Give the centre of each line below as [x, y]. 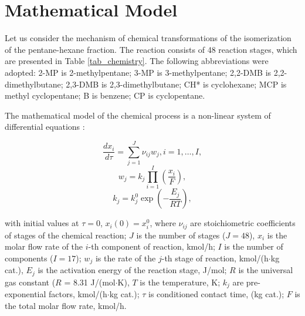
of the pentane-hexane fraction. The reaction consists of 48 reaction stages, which [151, 49]
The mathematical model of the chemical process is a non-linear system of [138, 115]
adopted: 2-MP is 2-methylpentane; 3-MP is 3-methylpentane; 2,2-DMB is [138, 72]
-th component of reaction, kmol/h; [152, 246]
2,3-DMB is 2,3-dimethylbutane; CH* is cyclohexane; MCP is [176, 84]
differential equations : [45, 127]
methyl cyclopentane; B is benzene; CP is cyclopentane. [105, 95]
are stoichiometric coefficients [243, 223]
